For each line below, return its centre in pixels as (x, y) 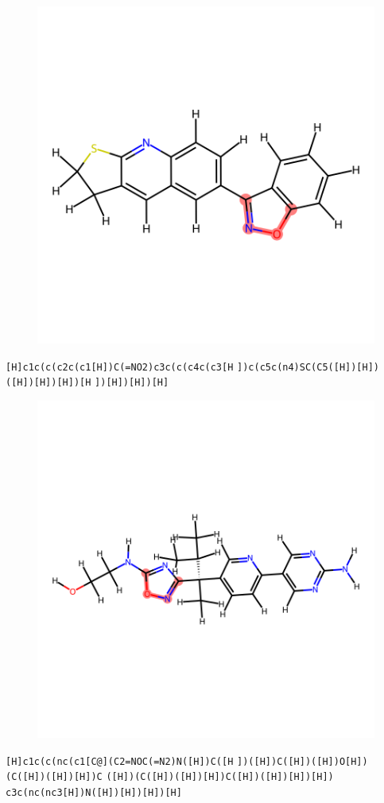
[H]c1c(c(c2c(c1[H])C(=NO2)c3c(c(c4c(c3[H (120, 367)
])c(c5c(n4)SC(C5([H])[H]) (308, 367)
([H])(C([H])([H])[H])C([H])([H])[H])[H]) (220, 777)
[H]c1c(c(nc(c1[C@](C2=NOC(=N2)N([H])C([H (120, 761)
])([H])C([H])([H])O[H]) (303, 761)
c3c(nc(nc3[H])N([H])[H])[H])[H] (94, 792)
